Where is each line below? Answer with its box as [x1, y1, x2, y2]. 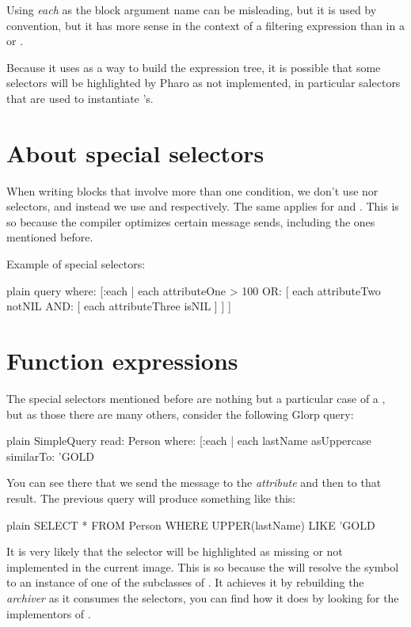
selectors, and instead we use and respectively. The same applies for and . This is [6, 198, 399, 215]
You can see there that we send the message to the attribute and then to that [6, 474, 382, 491]
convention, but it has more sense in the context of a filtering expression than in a [6, 17, 405, 33]
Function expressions [6, 344, 238, 377]
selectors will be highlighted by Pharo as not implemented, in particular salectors [6, 74, 401, 91]
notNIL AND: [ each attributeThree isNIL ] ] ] [6, 298, 231, 314]
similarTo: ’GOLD [6, 447, 95, 464]
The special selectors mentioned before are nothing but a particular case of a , [6, 389, 386, 406]
